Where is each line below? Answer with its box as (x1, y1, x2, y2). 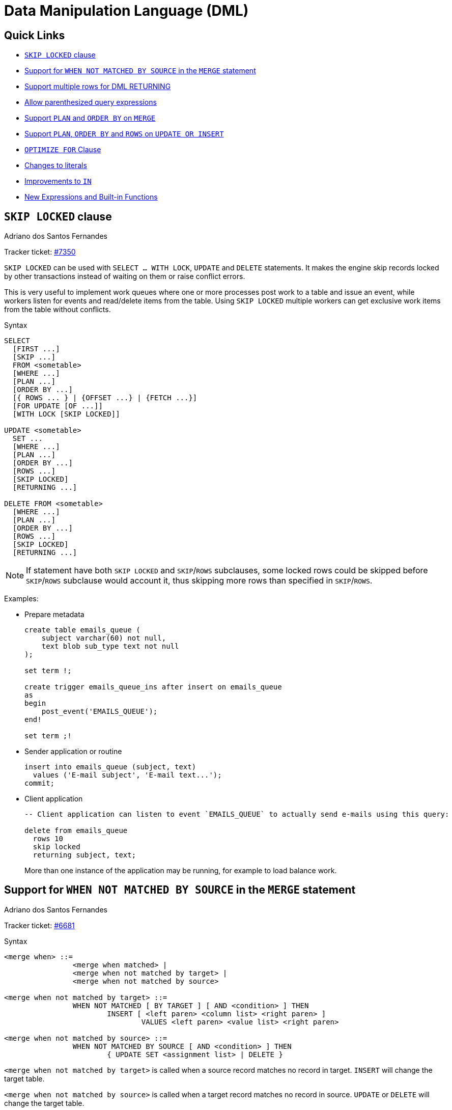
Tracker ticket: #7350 (4, 247, 76, 257)
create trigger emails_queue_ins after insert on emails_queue (24, 683, 282, 691)
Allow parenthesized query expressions (24, 98, 157, 107)
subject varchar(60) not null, (41, 634, 166, 643)
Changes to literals (24, 161, 87, 170)
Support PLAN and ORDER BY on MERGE (24, 114, 156, 123)
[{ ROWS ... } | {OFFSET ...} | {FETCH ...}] (12, 394, 197, 402)
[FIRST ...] (12, 345, 60, 353)
